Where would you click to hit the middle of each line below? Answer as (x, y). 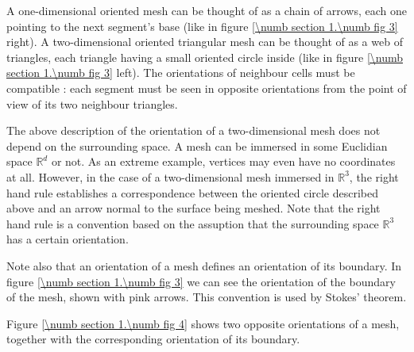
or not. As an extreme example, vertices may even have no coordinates (223, 161)
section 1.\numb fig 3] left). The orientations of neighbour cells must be (181, 73)
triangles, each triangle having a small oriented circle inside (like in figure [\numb (205, 57)
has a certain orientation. (68, 239)
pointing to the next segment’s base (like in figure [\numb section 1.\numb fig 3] (202, 26)
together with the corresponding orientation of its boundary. (153, 339)
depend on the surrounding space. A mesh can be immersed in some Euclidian (197, 145)
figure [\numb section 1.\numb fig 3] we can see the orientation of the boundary (201, 281)
